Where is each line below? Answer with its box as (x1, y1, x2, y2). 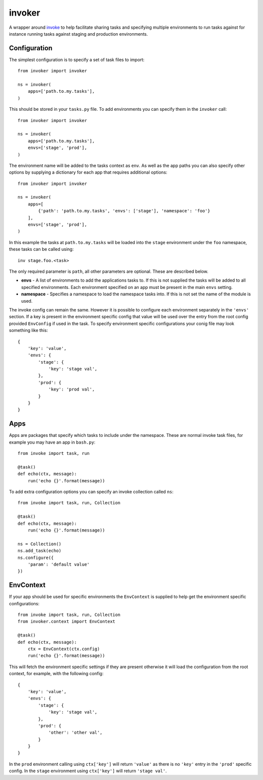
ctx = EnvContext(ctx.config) (27, 646, 100, 652)
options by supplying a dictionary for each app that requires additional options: (9, 169, 168, 175)
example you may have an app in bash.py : (9, 439, 95, 445)
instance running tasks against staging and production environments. (9, 31, 148, 37)
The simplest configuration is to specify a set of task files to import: (9, 57, 145, 62)
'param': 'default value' (27, 561, 90, 567)
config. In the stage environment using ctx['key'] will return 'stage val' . (9, 768, 167, 774)
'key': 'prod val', (48, 387, 95, 392)
